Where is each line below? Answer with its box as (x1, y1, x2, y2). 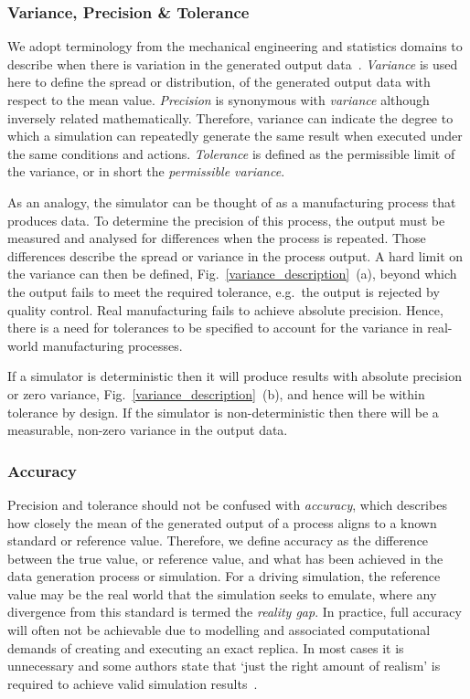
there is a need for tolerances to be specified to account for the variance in (7, 318, 423, 337)
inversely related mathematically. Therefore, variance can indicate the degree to (7, 108, 454, 127)
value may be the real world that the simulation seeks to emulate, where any (7, 584, 437, 603)
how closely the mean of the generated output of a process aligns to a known (7, 513, 437, 532)
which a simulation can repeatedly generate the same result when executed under (7, 126, 463, 145)
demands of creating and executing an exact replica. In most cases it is (7, 638, 404, 657)
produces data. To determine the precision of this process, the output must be (7, 210, 445, 229)
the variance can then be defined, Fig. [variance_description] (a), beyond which (7, 264, 457, 283)
